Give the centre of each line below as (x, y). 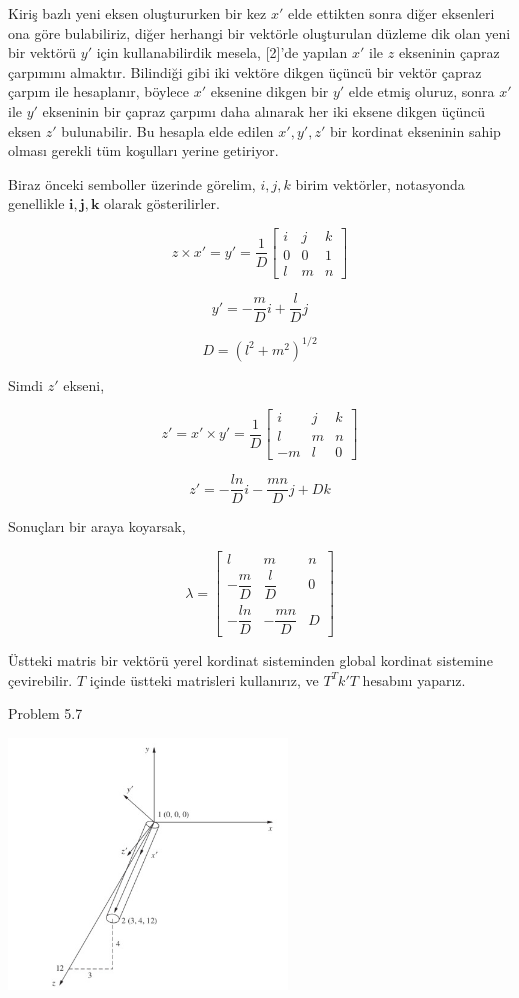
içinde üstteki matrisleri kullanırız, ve (204, 679)
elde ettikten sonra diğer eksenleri (391, 13)
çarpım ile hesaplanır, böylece (98, 91)
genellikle (36, 203)
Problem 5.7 (45, 713)
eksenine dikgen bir (269, 91)
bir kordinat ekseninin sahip (415, 130)
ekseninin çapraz (449, 52)
